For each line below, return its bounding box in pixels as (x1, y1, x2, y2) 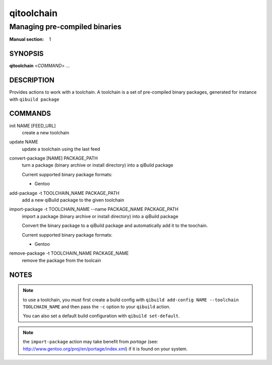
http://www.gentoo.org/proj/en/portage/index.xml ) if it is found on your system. (23, 345, 188, 352)
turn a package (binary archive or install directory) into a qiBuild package (22, 162, 173, 168)
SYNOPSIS (9, 49, 44, 58)
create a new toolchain (22, 129, 70, 135)
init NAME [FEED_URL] (9, 122, 56, 128)
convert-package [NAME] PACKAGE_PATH (9, 155, 98, 161)
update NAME (9, 139, 39, 145)
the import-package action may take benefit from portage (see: (23, 339, 159, 345)
